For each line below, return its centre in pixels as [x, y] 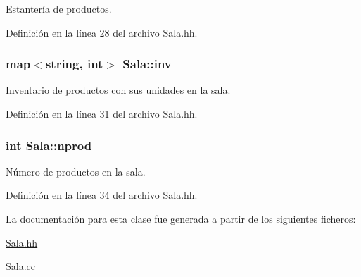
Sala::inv [147, 64]
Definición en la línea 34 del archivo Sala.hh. [102, 195]
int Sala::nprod [49, 145]
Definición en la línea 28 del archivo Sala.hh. [102, 32]
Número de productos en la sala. [76, 171]
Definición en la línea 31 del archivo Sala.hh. [102, 113]
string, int [74, 64]
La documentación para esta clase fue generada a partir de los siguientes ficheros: [181, 218]
